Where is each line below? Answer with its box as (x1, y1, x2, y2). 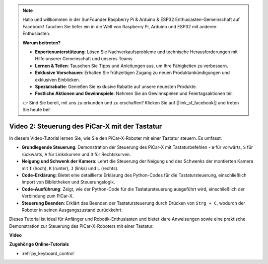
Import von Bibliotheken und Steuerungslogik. (21, 179, 115, 185)
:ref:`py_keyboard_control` (21, 250, 75, 256)
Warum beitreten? (22, 40, 61, 46)
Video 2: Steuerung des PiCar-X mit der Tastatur (9, 122, 162, 130)
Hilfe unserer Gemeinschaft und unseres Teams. (35, 56, 134, 62)
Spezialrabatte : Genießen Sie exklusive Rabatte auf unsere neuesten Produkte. (35, 84, 197, 89)
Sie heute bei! (22, 107, 51, 113)
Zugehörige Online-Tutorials (9, 241, 69, 247)
